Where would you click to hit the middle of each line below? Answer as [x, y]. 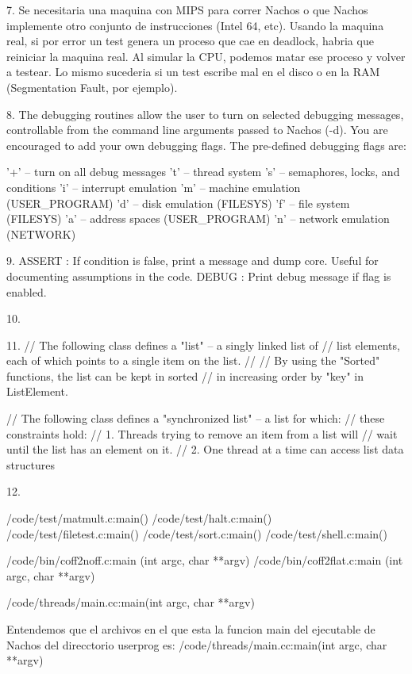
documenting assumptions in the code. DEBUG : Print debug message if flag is [199, 276]
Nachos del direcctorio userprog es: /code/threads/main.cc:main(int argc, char [197, 644]
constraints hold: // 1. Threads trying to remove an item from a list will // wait [202, 433]
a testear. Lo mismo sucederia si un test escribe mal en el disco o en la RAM [193, 72]
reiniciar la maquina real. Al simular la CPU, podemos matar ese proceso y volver [206, 56]
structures [31, 464]
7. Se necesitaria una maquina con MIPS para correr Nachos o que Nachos [187, 10]
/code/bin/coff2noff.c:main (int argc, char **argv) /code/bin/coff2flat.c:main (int [205, 560]
